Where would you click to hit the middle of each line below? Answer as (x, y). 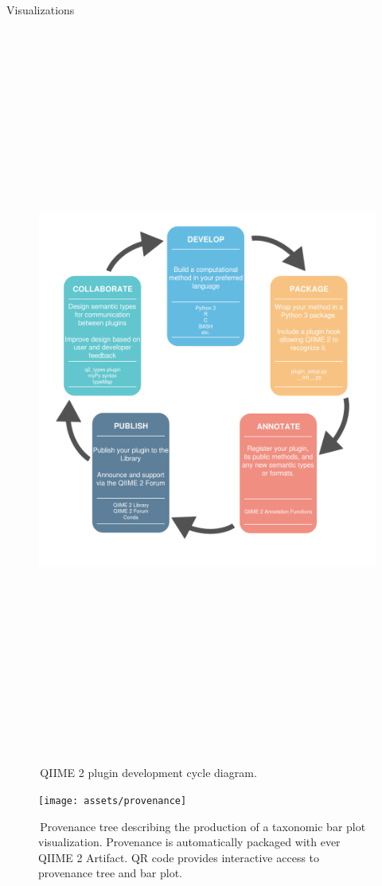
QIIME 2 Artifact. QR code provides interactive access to (179, 857)
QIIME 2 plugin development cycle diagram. (148, 773)
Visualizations (41, 10)
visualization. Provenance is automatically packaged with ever (189, 842)
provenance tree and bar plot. (110, 873)
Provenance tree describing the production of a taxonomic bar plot (203, 826)
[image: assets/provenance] (113, 801)
